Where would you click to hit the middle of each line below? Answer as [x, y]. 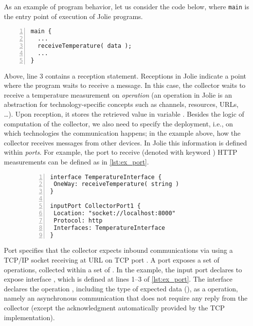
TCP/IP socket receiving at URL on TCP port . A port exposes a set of [112, 260]
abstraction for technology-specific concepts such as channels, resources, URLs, [121, 104]
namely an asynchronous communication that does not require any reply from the [126, 298]
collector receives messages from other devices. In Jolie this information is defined [126, 142]
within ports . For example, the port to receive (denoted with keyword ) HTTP [121, 152]
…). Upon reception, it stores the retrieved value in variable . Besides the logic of [124, 114]
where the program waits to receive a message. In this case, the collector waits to [125, 85]
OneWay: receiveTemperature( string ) [116, 184]
